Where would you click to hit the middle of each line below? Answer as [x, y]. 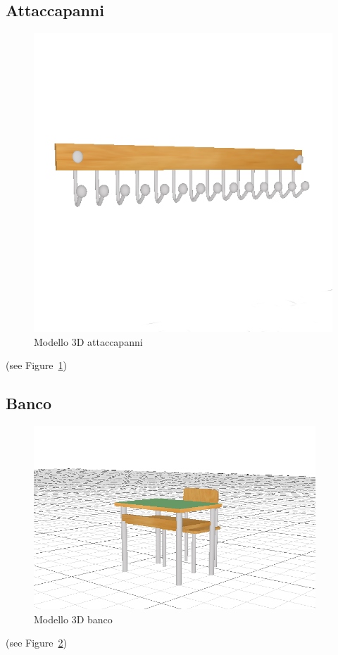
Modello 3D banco [73, 619]
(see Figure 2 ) [37, 643]
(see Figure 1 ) [37, 365]
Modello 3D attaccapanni [88, 341]
